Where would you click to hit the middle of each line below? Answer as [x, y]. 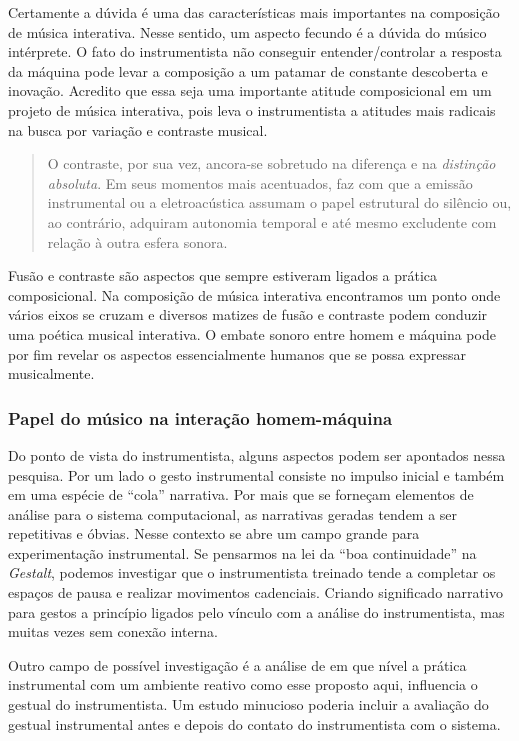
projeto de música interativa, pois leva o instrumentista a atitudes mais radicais [252, 109]
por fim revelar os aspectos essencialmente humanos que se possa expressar [237, 353]
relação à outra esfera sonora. [137, 241]
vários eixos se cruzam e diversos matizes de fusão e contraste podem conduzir [248, 314]
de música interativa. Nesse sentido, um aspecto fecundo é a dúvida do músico [247, 31]
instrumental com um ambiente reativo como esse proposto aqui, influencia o [243, 684]
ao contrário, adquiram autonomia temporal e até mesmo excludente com [272, 221]
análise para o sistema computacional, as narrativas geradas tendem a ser [233, 513]
